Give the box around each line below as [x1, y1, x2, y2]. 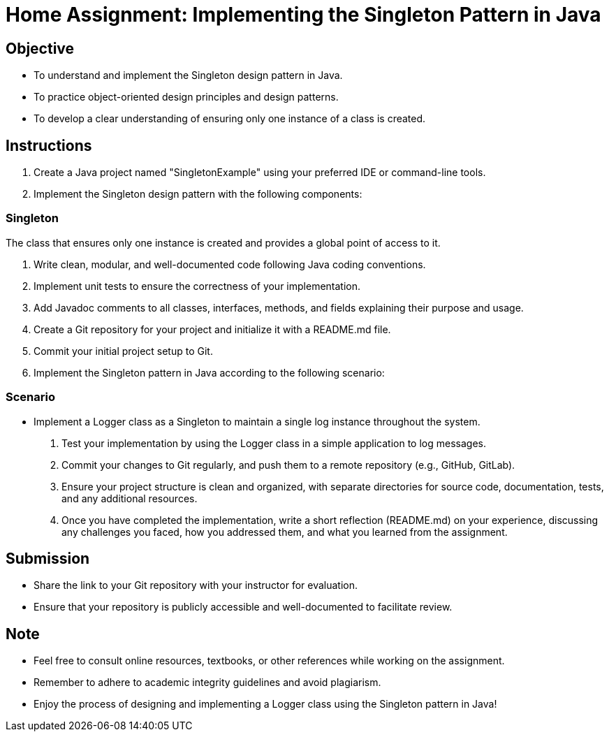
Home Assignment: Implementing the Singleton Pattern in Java [6, 3, 601, 27]
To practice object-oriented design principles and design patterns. [34, 91, 339, 103]
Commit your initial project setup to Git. [34, 344, 213, 357]
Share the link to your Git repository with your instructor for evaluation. [34, 579, 358, 592]
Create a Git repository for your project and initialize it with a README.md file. [34, 323, 391, 335]
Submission [6, 549, 90, 567]
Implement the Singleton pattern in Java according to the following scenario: [34, 366, 385, 379]
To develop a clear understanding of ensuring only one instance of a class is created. [34, 112, 426, 125]
